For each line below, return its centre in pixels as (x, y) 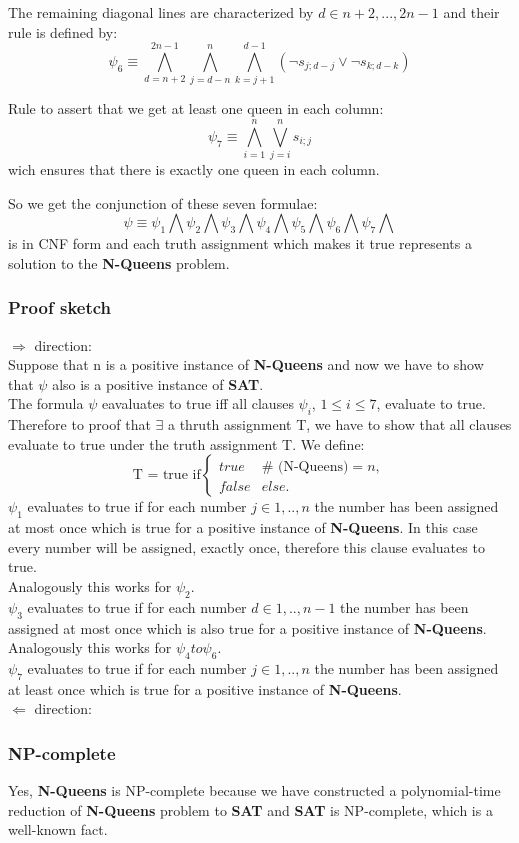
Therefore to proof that (79, 424)
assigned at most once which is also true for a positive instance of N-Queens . (247, 627)
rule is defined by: (63, 31)
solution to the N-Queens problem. (119, 262)
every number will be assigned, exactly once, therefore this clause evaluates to (246, 546)
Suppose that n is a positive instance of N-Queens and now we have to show (246, 364)
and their (471, 12)
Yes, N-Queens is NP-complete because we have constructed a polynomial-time (254, 790)
